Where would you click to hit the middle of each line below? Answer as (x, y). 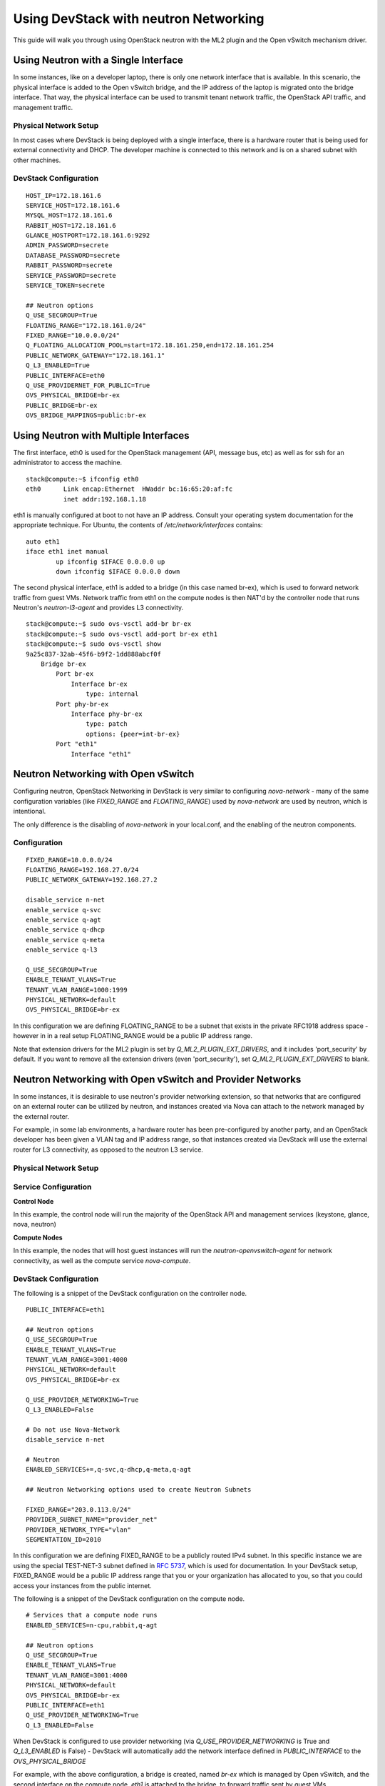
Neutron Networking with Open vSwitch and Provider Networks (157, 1079)
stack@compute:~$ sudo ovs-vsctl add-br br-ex (109, 624)
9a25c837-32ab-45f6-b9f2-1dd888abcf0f (94, 654)
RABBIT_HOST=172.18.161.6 (71, 225)
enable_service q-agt (63, 919)
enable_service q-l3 (62, 950)
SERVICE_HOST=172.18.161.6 (73, 205)
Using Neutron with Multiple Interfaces (101, 435)
